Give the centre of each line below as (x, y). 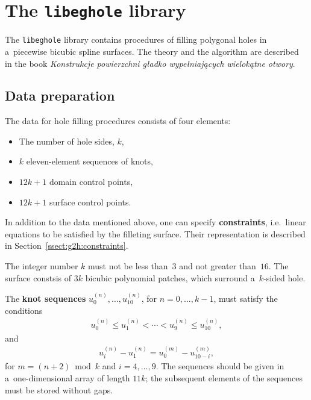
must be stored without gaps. (59, 389)
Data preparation (60, 95)
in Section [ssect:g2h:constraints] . (67, 245)
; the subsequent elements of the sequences (224, 377)
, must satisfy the (246, 298)
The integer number (42, 266)
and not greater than (218, 266)
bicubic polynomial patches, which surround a (170, 277)
